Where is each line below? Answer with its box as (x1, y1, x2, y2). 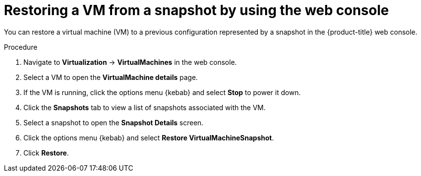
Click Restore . (23, 148, 69, 157)
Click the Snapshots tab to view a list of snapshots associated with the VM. (23, 103, 266, 112)
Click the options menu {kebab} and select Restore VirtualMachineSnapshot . (23, 133, 274, 142)
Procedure (4, 42, 38, 51)
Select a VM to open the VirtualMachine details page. (23, 73, 198, 81)
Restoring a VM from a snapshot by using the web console (4, 2, 389, 19)
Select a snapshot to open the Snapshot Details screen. (23, 118, 204, 127)
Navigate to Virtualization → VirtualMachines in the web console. (23, 58, 237, 66)
